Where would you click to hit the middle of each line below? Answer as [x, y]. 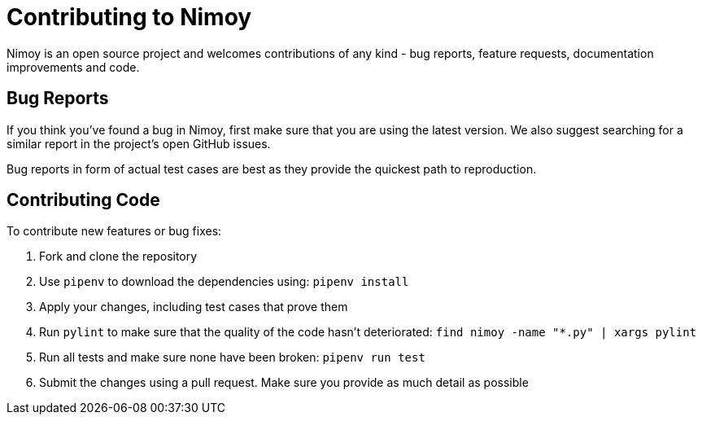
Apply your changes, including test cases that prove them [194, 307]
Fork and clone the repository [118, 257]
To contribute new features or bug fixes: [114, 231]
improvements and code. [73, 67]
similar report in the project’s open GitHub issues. [139, 143]
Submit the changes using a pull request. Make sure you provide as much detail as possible [284, 383]
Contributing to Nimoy [129, 17]
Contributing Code [83, 200]
